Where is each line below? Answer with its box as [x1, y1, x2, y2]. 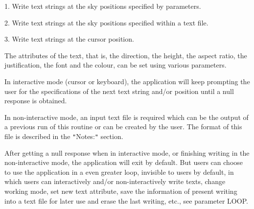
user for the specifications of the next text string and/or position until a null [4, 86, 234, 96]
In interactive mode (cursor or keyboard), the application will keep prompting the [4, 76, 250, 86]
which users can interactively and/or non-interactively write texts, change [4, 176, 226, 186]
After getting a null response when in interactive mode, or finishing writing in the [4, 147, 250, 158]
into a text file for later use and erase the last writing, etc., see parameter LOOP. [4, 195, 248, 206]
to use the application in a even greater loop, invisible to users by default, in [4, 166, 234, 177]
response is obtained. [4, 95, 67, 106]
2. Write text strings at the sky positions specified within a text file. [4, 17, 208, 27]
